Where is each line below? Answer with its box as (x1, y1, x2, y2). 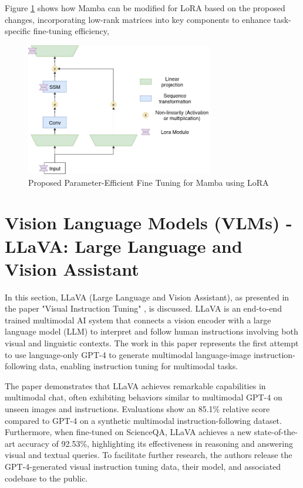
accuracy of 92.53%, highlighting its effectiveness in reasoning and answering (18, 437, 293, 449)
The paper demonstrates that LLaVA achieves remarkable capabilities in (5, 379, 266, 392)
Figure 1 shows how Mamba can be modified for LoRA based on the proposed (5, 2, 285, 14)
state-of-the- (254, 426, 298, 438)
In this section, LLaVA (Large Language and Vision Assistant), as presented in (5, 290, 289, 303)
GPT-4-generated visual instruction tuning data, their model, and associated (5, 460, 281, 472)
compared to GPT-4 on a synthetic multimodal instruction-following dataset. (5, 414, 282, 426)
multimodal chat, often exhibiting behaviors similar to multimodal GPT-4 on (5, 391, 282, 403)
